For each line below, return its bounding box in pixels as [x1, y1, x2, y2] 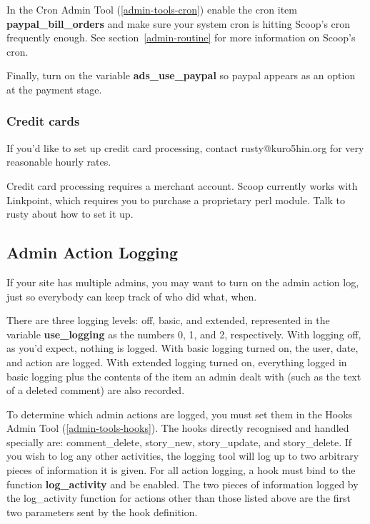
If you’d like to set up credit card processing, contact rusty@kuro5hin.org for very [6, 140, 364, 155]
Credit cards [6, 112, 80, 130]
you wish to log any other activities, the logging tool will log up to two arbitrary [6, 448, 359, 463]
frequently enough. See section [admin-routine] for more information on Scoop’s [6, 30, 356, 45]
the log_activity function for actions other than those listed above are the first [6, 490, 351, 505]
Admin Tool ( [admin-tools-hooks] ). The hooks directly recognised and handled [6, 420, 349, 435]
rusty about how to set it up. [6, 206, 134, 221]
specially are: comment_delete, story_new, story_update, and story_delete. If [6, 434, 352, 449]
